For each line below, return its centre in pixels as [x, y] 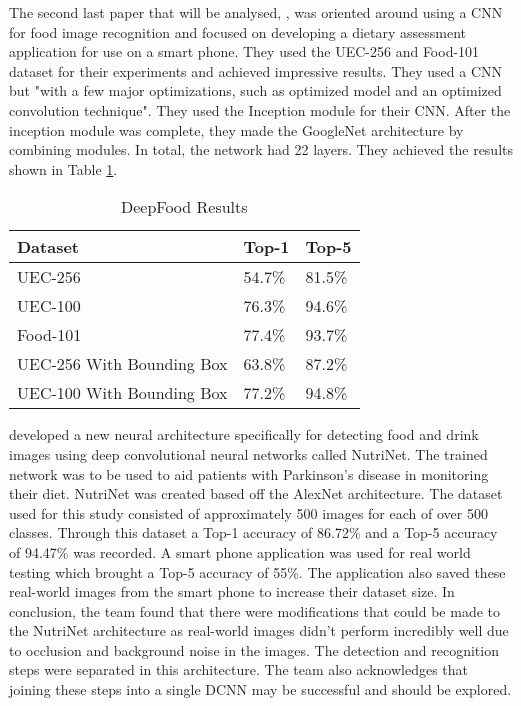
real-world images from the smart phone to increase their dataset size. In [232, 591]
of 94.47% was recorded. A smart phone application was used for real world [240, 551]
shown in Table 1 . [63, 168]
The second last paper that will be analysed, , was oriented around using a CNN [256, 12]
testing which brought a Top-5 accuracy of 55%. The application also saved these [257, 571]
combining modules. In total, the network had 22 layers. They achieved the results [261, 149]
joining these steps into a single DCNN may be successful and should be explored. [260, 689]
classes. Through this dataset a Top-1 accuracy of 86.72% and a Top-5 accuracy [253, 532]
